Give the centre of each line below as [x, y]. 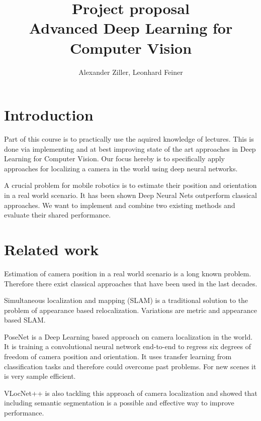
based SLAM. [25, 320]
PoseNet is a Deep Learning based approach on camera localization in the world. [128, 336]
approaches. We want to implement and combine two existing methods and [120, 205]
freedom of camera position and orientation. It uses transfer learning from [118, 356]
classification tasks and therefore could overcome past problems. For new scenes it [130, 366]
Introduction [49, 115]
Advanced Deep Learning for [131, 28]
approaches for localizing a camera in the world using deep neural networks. [121, 168]
